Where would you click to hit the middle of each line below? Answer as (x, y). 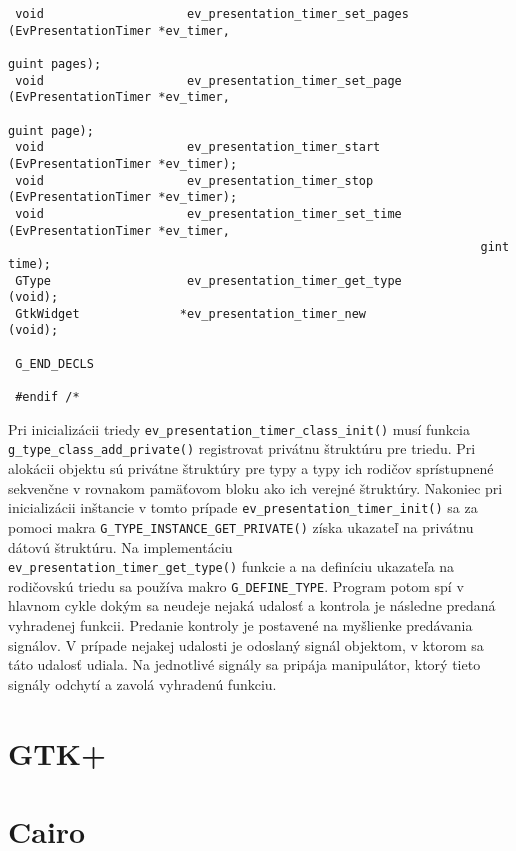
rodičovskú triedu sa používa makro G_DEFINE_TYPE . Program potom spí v (236, 585)
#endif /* (47, 397)
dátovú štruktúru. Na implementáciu (120, 546)
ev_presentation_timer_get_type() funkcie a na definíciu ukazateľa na (231, 566)
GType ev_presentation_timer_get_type (208, 280)
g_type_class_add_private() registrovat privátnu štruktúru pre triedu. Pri (242, 448)
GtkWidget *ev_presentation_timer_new (190, 313)
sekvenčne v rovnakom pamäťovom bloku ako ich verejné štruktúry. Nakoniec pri (255, 487)
